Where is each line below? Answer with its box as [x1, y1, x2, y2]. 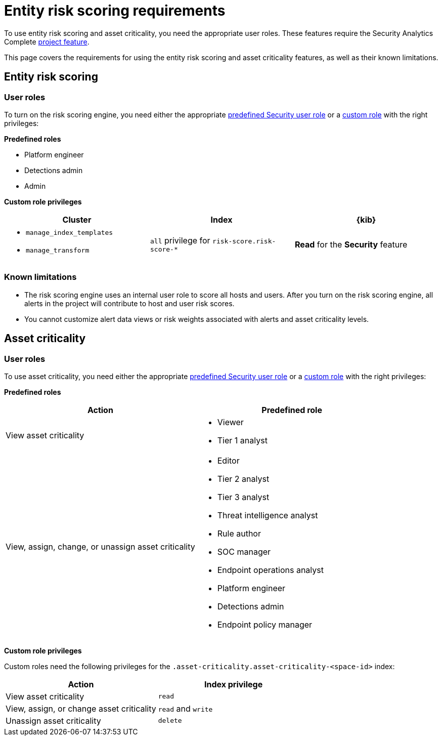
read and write [158, 703, 213, 714]
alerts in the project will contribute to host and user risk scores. [24, 299, 235, 308]
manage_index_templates [26, 228, 113, 236]
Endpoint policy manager [217, 619, 313, 630]
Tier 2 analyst [217, 473, 270, 484]
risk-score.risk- [212, 237, 276, 245]
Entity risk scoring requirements [4, 2, 226, 19]
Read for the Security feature [294, 239, 408, 250]
